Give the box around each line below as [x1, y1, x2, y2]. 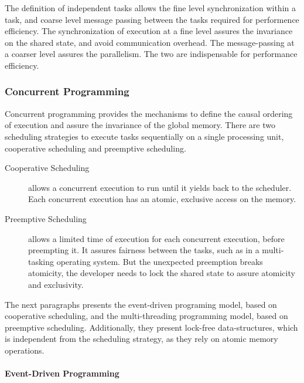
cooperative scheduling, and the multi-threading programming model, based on [5, 310, 288, 322]
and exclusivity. [28, 278, 84, 290]
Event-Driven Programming [5, 367, 119, 379]
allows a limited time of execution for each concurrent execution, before [28, 232, 285, 244]
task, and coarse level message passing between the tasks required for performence [5, 13, 299, 25]
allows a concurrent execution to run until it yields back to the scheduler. [28, 181, 292, 193]
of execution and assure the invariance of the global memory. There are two [5, 119, 275, 131]
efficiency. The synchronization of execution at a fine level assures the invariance [5, 25, 293, 37]
